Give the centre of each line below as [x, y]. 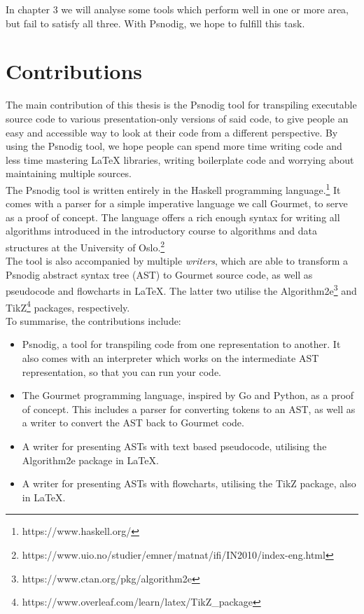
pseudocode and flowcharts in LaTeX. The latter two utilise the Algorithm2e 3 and [181, 289]
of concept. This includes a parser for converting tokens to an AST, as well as [189, 409]
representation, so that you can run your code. [122, 371]
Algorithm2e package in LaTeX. [90, 460]
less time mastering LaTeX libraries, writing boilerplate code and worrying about [180, 159]
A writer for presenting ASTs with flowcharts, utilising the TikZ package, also [189, 483]
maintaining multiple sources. [69, 173]
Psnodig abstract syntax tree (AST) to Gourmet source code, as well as [159, 274]
